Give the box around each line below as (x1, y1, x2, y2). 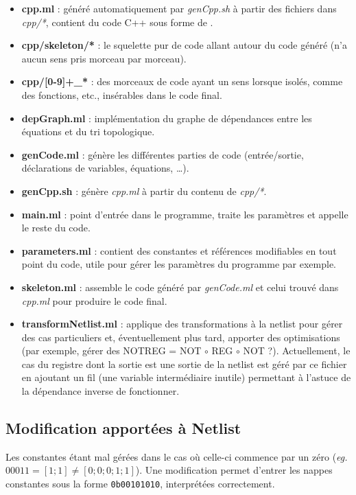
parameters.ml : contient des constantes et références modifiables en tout (21, 243, 337, 257)
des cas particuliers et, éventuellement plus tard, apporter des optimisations (21, 330, 340, 344)
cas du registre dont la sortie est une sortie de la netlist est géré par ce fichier (21, 356, 347, 371)
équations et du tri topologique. (21, 124, 155, 139)
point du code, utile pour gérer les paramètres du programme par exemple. (21, 257, 336, 271)
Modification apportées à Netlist (5, 417, 241, 439)
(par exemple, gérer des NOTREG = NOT (21, 343, 202, 358)
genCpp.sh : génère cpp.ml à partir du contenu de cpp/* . (21, 183, 267, 198)
